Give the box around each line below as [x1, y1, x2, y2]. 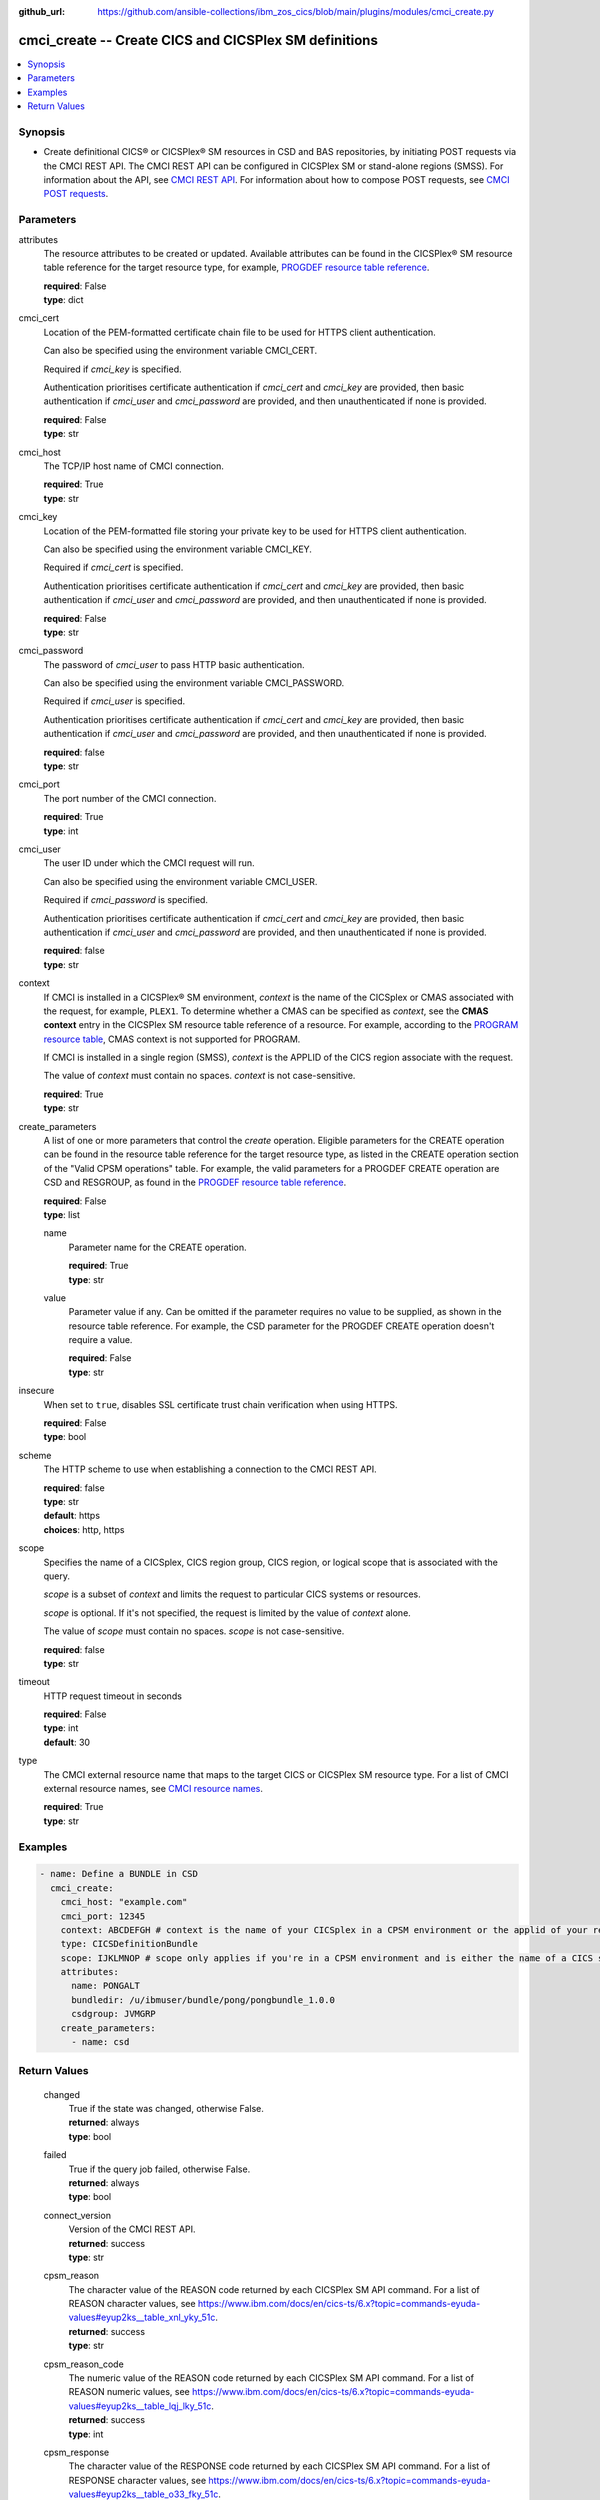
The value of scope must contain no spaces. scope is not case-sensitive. [43, 1625, 345, 1637]
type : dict [43, 294, 84, 306]
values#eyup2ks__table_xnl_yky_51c [68, 2311, 216, 2324]
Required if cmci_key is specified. [43, 363, 182, 375]
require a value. [68, 1334, 133, 1346]
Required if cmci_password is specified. [43, 894, 209, 906]
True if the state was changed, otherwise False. [68, 2102, 265, 2114]
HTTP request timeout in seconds [43, 1690, 182, 1702]
